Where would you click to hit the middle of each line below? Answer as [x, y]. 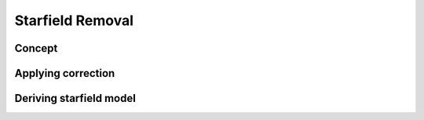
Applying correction [65, 73]
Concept [36, 48]
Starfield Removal [74, 20]
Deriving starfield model [75, 98]
